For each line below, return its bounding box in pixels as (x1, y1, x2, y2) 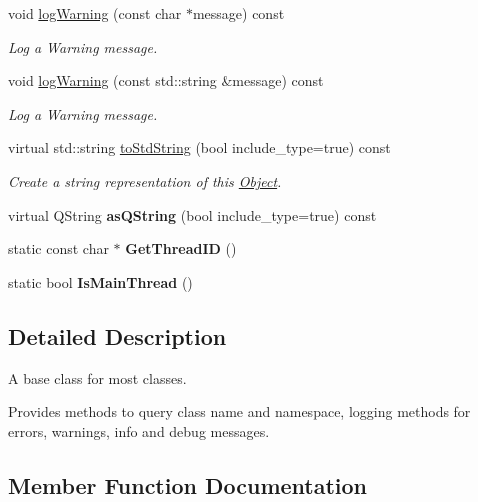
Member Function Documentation (8, 469, 368, 500)
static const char (8, 238, 109, 259)
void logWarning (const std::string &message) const (8, 70, 324, 91)
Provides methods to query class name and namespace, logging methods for (8, 401, 471, 422)
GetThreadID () (125, 238, 237, 259)
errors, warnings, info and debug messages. (8, 420, 270, 441)
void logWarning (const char (8, 3, 182, 23)
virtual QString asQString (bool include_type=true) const (8, 204, 377, 225)
